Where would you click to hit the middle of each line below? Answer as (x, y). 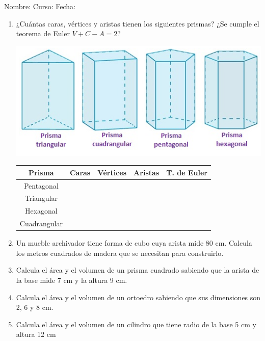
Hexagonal (41, 211)
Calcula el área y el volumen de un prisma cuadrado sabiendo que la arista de (138, 270)
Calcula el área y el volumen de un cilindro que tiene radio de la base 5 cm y (136, 324)
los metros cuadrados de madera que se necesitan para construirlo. (120, 253)
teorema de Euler (43, 33)
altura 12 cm (36, 334)
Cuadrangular (41, 224)
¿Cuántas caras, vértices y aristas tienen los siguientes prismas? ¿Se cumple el (138, 23)
